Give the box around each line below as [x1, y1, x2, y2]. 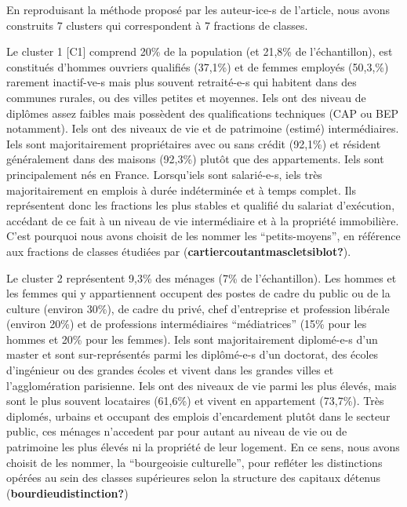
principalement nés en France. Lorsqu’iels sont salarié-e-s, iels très [6, 166, 322, 182]
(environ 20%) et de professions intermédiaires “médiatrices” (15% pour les [6, 316, 367, 332]
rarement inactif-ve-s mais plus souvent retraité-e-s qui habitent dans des [6, 74, 357, 90]
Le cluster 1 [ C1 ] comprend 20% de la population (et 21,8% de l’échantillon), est [6, 43, 393, 60]
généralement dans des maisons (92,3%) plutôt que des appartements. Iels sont [6, 151, 384, 167]
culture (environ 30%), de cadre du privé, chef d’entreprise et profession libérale [6, 300, 390, 316]
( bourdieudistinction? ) [6, 484, 129, 501]
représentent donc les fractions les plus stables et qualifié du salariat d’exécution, [6, 197, 395, 213]
